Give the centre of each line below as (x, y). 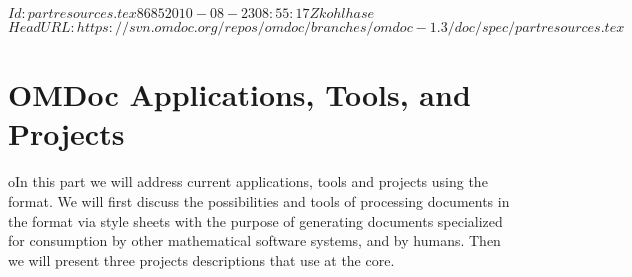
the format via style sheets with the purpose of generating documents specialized (255, 220)
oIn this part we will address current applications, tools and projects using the (248, 181)
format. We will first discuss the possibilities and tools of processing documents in (259, 200)
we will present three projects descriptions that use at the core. (201, 259)
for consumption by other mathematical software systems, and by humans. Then (254, 240)
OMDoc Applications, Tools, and (239, 94)
